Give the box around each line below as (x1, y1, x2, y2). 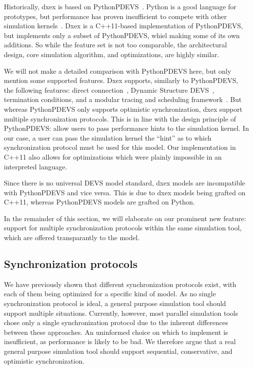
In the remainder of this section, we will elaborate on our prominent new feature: (4, 213, 246, 223)
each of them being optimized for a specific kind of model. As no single (4, 288, 216, 299)
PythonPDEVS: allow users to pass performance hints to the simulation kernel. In (4, 123, 249, 133)
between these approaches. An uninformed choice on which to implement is (4, 327, 228, 337)
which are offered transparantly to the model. (4, 232, 140, 243)
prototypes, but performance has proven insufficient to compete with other (4, 11, 227, 21)
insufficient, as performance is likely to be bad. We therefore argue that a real (4, 336, 236, 347)
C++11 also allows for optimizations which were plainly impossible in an (4, 151, 222, 162)
